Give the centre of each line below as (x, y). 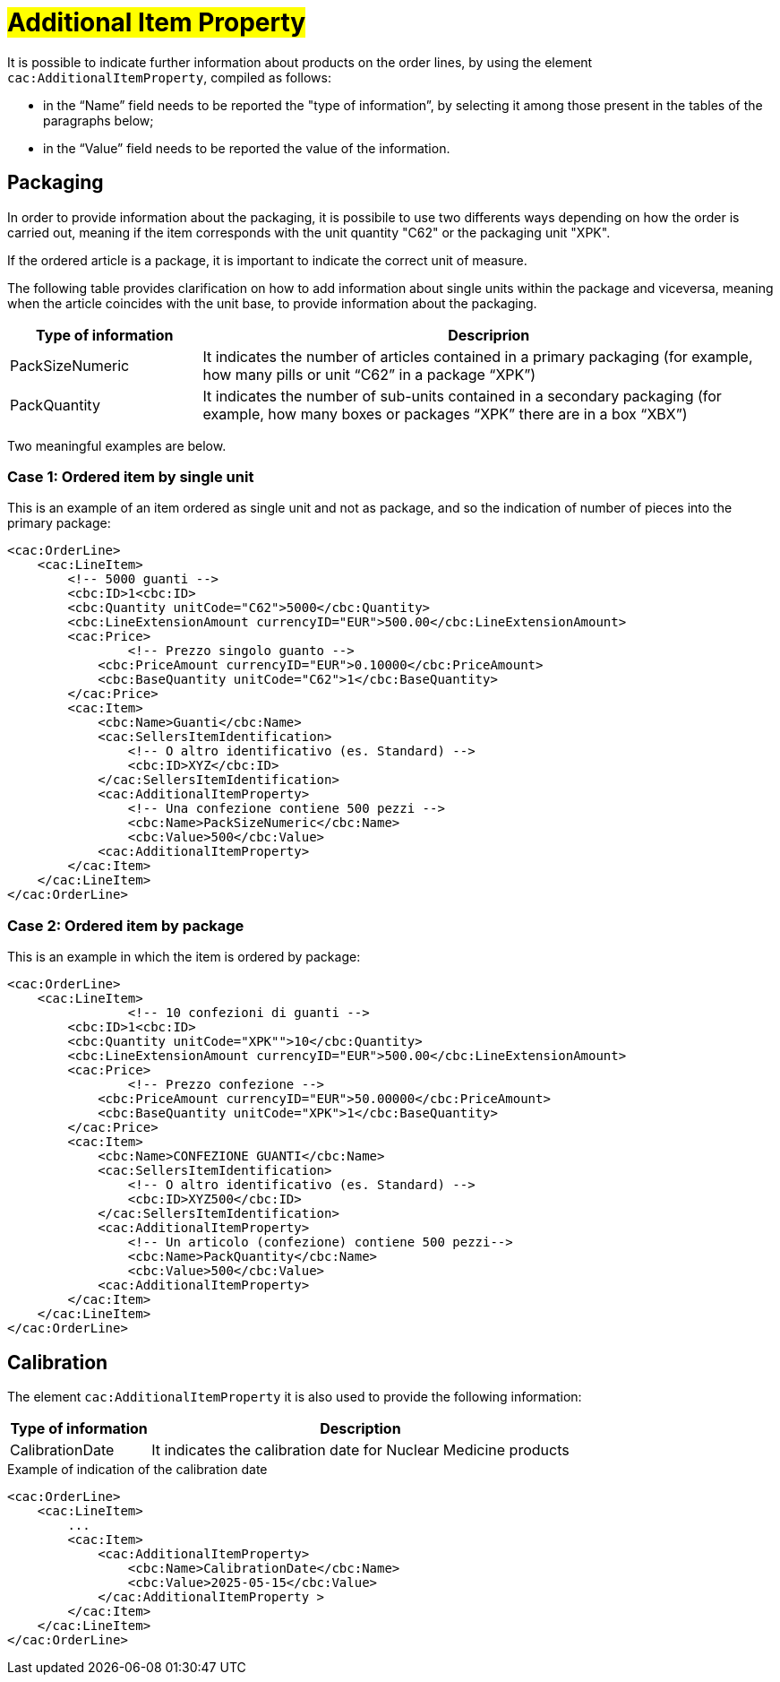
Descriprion (489, 335)
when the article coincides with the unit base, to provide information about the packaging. (272, 303)
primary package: (59, 523)
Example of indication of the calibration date (137, 1469)
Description (360, 1428)
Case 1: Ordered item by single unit (131, 476)
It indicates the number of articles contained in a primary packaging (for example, (478, 356)
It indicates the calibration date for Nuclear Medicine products (360, 1449)
